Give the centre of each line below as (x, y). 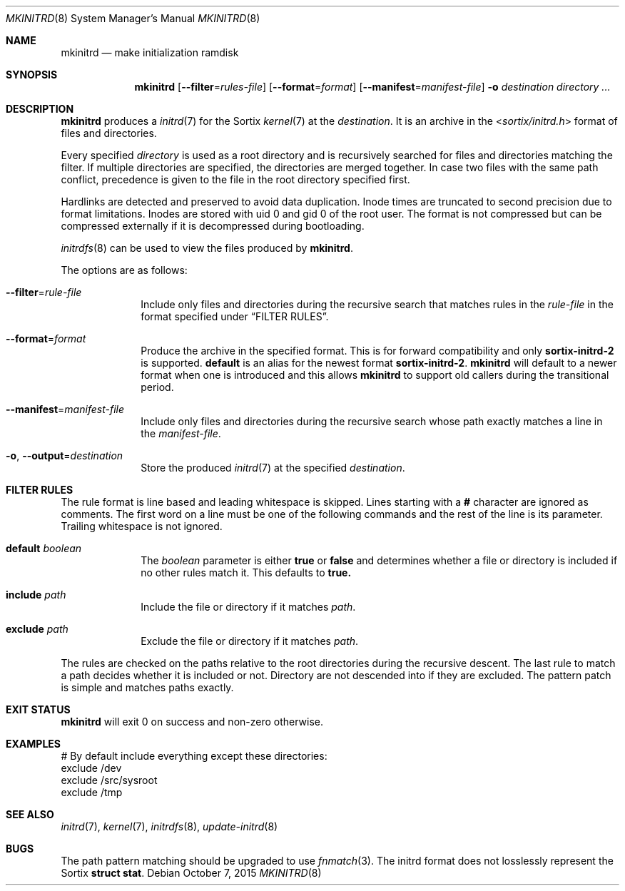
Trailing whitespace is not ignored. (142, 526)
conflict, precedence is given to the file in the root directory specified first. (235, 179)
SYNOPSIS (32, 75)
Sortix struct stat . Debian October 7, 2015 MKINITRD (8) (191, 873)
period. (157, 387)
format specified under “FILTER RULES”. (235, 316)
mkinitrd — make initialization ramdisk (150, 52)
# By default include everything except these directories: (194, 756)
